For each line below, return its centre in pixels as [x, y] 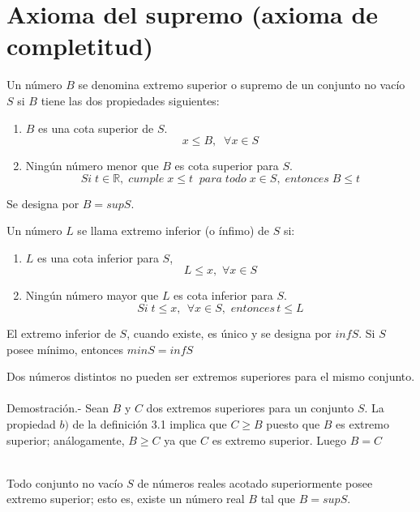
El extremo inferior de [61, 333]
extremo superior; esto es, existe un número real [126, 499]
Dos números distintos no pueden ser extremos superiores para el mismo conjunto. [211, 376]
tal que [278, 499]
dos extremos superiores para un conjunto [250, 408]
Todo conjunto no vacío [65, 482]
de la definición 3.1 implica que [150, 424]
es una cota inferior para [98, 257]
